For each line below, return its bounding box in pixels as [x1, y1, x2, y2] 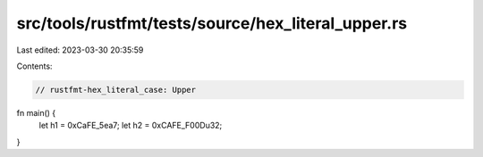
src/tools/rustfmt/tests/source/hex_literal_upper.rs [16, 13, 407, 33]
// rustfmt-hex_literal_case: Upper [35, 85, 197, 95]
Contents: [16, 61, 53, 71]
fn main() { [16, 107, 56, 118]
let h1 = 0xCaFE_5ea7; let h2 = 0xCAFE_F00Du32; [38, 120, 223, 131]
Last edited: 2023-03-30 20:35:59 [16, 45, 144, 55]
